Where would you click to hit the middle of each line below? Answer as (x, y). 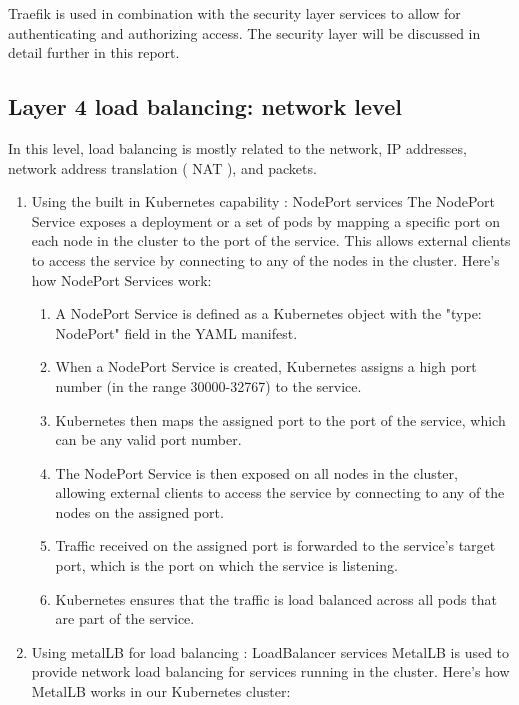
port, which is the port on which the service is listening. (226, 565)
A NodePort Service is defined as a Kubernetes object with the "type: (268, 313)
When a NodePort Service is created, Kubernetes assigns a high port (266, 366)
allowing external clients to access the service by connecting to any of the (280, 492)
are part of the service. (125, 618)
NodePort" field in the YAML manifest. (176, 332)
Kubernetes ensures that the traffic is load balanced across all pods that (276, 598)
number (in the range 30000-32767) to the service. (208, 385)
